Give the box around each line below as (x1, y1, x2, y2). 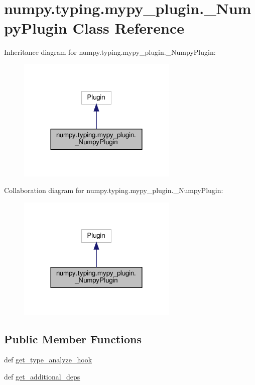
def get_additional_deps (4, 371, 80, 381)
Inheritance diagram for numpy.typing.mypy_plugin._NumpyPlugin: (4, 47, 216, 57)
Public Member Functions (4, 331, 142, 346)
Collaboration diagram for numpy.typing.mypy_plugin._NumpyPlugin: (4, 185, 223, 196)
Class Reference (72, 18, 184, 38)
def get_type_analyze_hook (4, 354, 92, 365)
